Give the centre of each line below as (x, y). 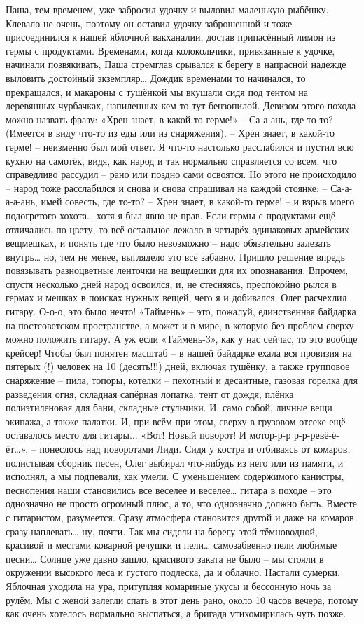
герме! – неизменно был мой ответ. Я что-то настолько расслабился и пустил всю (180, 146)
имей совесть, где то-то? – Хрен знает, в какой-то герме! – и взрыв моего (198, 201)
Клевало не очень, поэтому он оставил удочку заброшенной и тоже (149, 23)
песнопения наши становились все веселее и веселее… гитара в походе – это (169, 489)
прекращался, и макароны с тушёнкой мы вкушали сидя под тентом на (157, 91)
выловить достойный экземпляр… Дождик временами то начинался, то (156, 77)
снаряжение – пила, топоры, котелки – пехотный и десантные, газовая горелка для (182, 380)
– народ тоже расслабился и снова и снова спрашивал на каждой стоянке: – (167, 187)
